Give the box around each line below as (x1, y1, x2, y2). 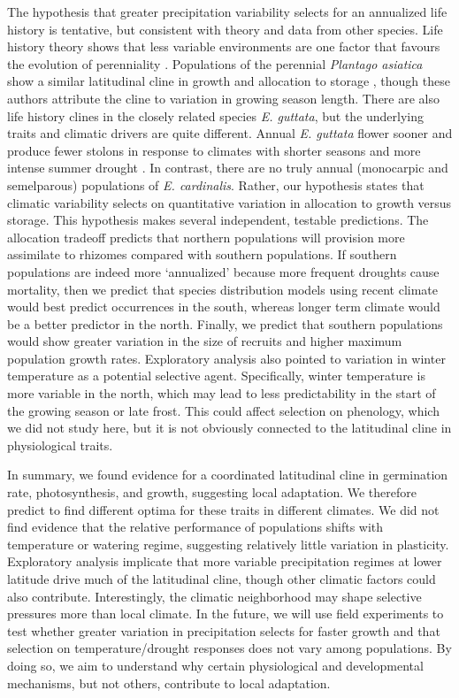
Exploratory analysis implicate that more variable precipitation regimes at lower (7, 552, 442, 571)
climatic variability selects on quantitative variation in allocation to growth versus (7, 193, 452, 211)
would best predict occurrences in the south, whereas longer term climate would (7, 297, 440, 316)
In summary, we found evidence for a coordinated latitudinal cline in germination (7, 465, 448, 484)
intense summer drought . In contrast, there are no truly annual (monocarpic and (7, 158, 448, 177)
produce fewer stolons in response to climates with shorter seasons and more (7, 141, 421, 159)
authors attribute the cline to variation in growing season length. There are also (7, 88, 440, 107)
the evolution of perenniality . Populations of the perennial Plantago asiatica (7, 54, 423, 73)
